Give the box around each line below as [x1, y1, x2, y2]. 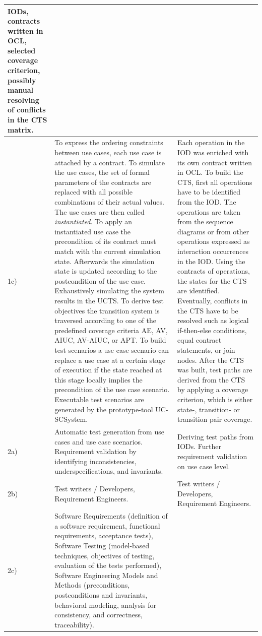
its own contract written [177, 157, 252, 167]
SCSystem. [54, 414, 88, 424]
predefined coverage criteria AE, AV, [54, 325, 168, 335]
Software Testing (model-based [54, 540, 150, 550]
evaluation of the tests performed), [54, 560, 162, 570]
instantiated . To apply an [54, 216, 132, 227]
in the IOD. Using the [177, 256, 245, 266]
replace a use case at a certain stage [54, 354, 165, 365]
